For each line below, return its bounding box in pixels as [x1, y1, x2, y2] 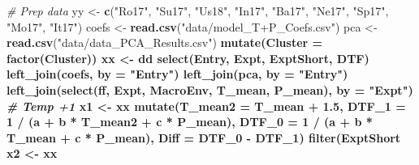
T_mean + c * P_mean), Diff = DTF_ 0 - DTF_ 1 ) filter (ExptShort [6, 129, 401, 146]
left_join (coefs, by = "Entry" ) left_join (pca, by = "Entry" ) [6, 66, 348, 82]
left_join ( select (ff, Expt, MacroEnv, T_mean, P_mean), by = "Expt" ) [6, 81, 413, 98]
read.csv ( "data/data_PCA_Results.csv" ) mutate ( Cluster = [6, 34, 323, 51]
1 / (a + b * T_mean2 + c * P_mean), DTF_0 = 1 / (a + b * [6, 113, 373, 130]
